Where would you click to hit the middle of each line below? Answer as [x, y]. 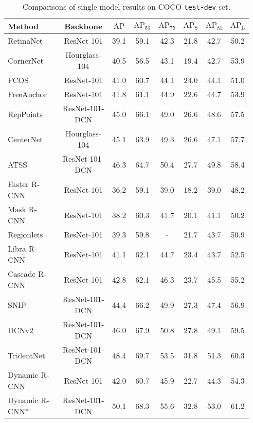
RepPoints [25, 114]
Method [23, 26]
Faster [18, 184]
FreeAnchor [27, 94]
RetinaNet [25, 41]
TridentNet [27, 355]
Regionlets [26, 234]
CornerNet [26, 60]
